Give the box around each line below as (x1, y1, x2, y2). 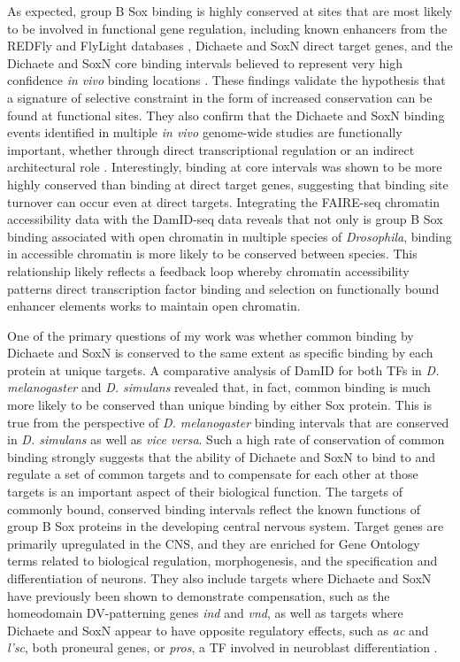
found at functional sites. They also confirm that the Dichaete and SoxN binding (7, 105, 445, 124)
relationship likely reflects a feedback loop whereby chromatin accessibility (7, 261, 410, 280)
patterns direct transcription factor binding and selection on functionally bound (7, 279, 440, 297)
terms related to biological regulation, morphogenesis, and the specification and (7, 551, 438, 570)
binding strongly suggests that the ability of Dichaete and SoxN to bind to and (7, 447, 435, 466)
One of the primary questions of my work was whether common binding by (7, 326, 414, 344)
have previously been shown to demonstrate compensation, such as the (7, 586, 390, 604)
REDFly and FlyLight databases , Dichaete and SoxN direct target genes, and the (7, 36, 453, 55)
